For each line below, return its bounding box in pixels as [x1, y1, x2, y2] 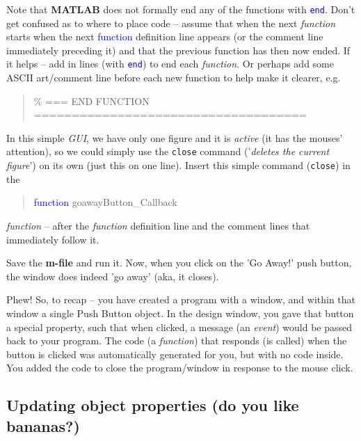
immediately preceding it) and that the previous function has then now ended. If [6, 42, 351, 57]
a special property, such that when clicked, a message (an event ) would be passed [6, 319, 353, 334]
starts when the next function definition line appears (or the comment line [6, 29, 323, 44]
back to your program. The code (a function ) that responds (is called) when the [6, 333, 347, 348]
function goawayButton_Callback [33, 195, 177, 209]
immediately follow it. [6, 232, 99, 246]
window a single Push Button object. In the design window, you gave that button [6, 305, 354, 320]
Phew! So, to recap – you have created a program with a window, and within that [6, 292, 356, 307]
